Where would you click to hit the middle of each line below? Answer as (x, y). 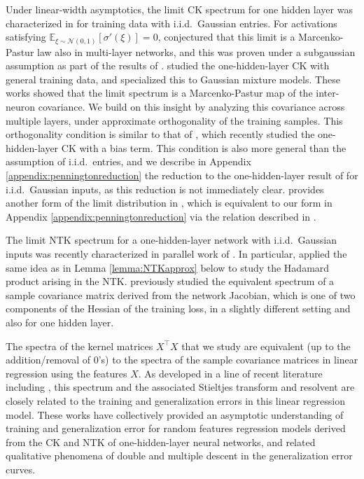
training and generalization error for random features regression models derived (176, 428)
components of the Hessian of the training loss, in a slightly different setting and (178, 308)
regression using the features (66, 373)
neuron (21, 107)
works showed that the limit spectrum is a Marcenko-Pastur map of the (159, 93)
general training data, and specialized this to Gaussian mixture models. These (173, 79)
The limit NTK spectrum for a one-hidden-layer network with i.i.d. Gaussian (171, 240)
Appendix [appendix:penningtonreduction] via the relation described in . (161, 216)
